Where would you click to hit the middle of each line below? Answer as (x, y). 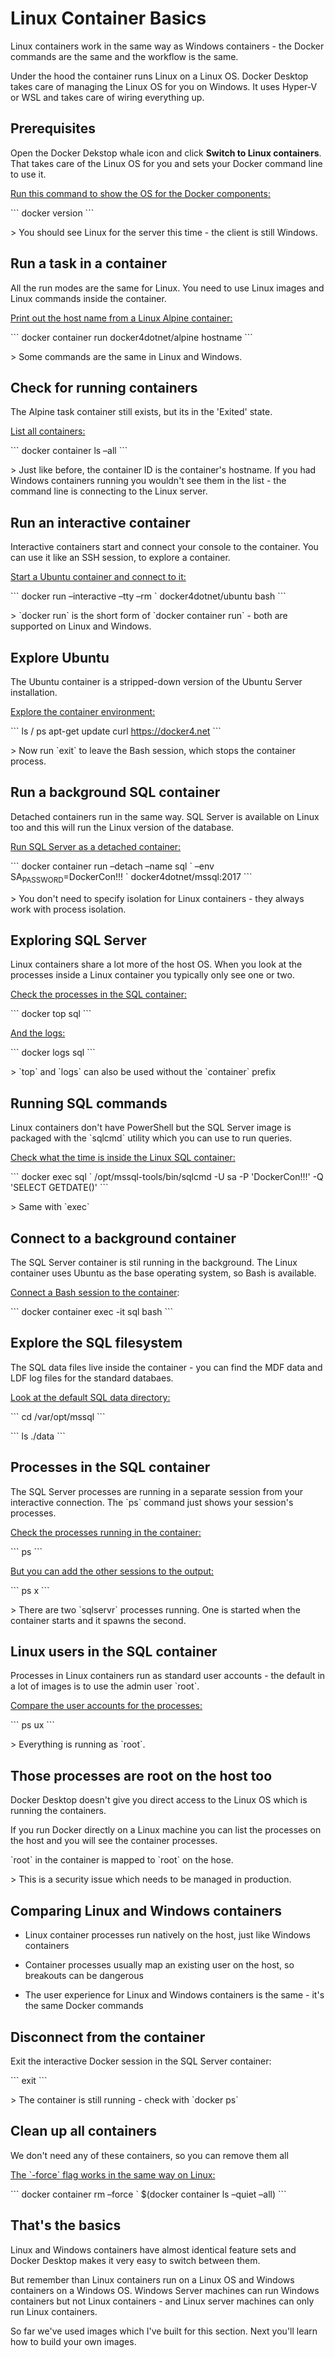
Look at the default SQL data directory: (90, 1397)
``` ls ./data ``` (38, 1436)
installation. (34, 692)
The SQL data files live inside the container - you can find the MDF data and (166, 1367)
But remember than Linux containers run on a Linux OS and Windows (152, 2279)
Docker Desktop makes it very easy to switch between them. (135, 2260)
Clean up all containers (83, 2131)
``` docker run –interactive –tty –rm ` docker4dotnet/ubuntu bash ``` (148, 596)
